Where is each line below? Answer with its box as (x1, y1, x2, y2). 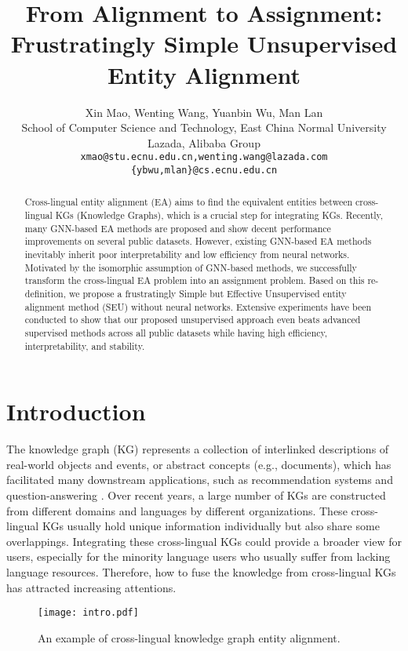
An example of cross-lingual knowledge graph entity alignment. (38, 629, 341, 646)
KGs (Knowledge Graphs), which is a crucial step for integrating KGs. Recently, (55, 209, 384, 222)
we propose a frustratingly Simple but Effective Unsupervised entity (68, 286, 347, 300)
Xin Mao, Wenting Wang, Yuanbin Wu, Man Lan (85, 104, 323, 120)
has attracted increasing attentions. (6, 579, 177, 595)
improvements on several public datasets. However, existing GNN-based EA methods (24, 235, 372, 248)
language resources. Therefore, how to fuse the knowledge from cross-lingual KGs (6, 563, 396, 580)
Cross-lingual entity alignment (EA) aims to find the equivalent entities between (24, 195, 353, 209)
